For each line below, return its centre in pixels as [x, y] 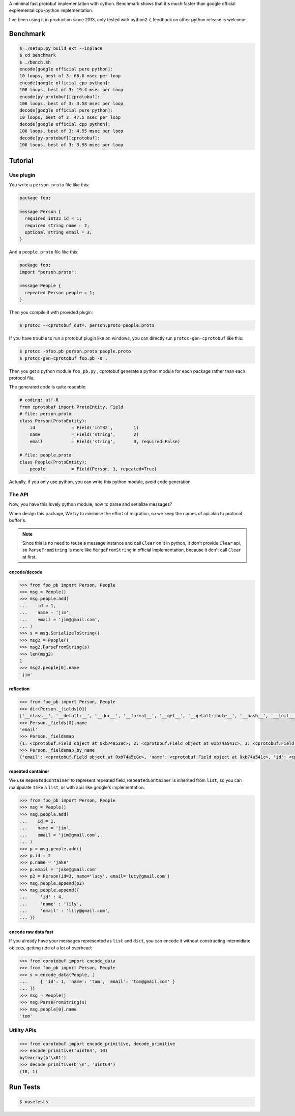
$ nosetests [34, 1102]
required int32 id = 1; [53, 219]
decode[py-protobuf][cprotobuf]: [60, 138]
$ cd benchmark [38, 55]
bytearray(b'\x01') [43, 1058]
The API [19, 494]
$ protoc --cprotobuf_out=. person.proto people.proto [87, 326]
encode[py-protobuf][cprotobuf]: [60, 97]
